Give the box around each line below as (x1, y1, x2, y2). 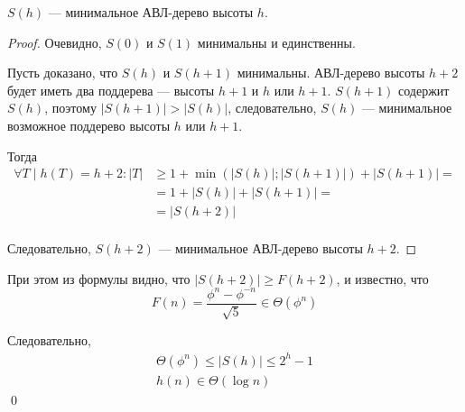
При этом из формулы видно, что (7, 269, 191, 288)
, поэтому (44, 98, 97, 117)
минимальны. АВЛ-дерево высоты (237, 63, 425, 82)
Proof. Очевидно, (7, 32, 102, 51)
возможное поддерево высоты (7, 115, 171, 134)
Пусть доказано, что (7, 63, 118, 82)
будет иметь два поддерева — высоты (7, 80, 215, 99)
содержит (398, 80, 450, 99)
